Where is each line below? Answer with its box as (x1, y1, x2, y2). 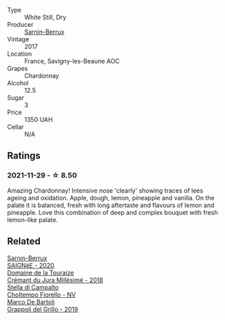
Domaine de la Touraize (7, 268, 74, 277)
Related (7, 235, 41, 247)
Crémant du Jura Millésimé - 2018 (7, 275, 103, 284)
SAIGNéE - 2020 (7, 261, 55, 269)
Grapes (7, 65, 28, 72)
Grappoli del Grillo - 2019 (7, 305, 78, 313)
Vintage (7, 35, 30, 43)
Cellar (7, 123, 24, 131)
